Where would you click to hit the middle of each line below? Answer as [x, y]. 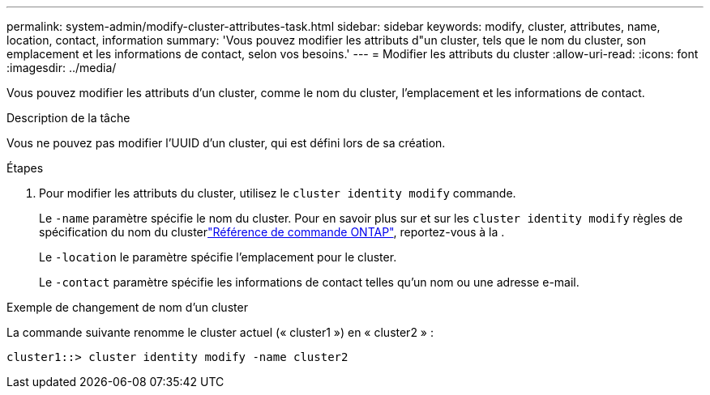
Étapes [25, 168]
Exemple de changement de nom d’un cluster [127, 307]
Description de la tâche [68, 118]
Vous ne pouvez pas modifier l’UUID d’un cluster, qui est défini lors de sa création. [226, 143]
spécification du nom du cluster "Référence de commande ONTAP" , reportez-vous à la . [272, 232]
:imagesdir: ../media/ [62, 68]
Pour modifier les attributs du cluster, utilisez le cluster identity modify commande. [278, 193]
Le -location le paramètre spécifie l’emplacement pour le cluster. [218, 257]
